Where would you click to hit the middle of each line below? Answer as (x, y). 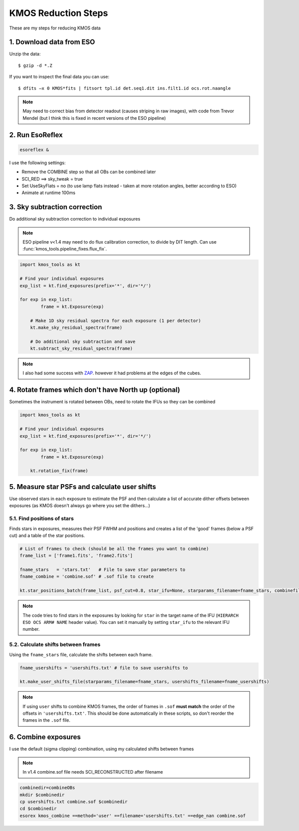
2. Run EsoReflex (36, 135)
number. (31, 629)
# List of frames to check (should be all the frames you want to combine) (114, 549)
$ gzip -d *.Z (35, 65)
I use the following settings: (37, 163)
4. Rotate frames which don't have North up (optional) (95, 390)
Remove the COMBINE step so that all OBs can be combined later (89, 172)
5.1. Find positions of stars (42, 519)
